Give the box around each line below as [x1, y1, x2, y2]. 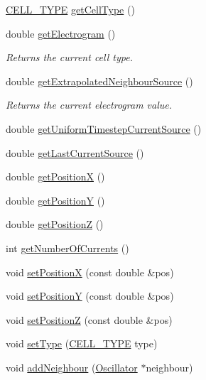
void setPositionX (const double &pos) [6, 264, 174, 279]
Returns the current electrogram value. [6, 97, 173, 112]
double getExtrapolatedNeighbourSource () [6, 73, 193, 88]
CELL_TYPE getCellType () [6, 2, 135, 16]
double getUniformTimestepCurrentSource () [6, 121, 202, 136]
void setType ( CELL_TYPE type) [6, 336, 158, 351]
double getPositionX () [6, 169, 105, 184]
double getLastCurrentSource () [6, 145, 144, 160]
